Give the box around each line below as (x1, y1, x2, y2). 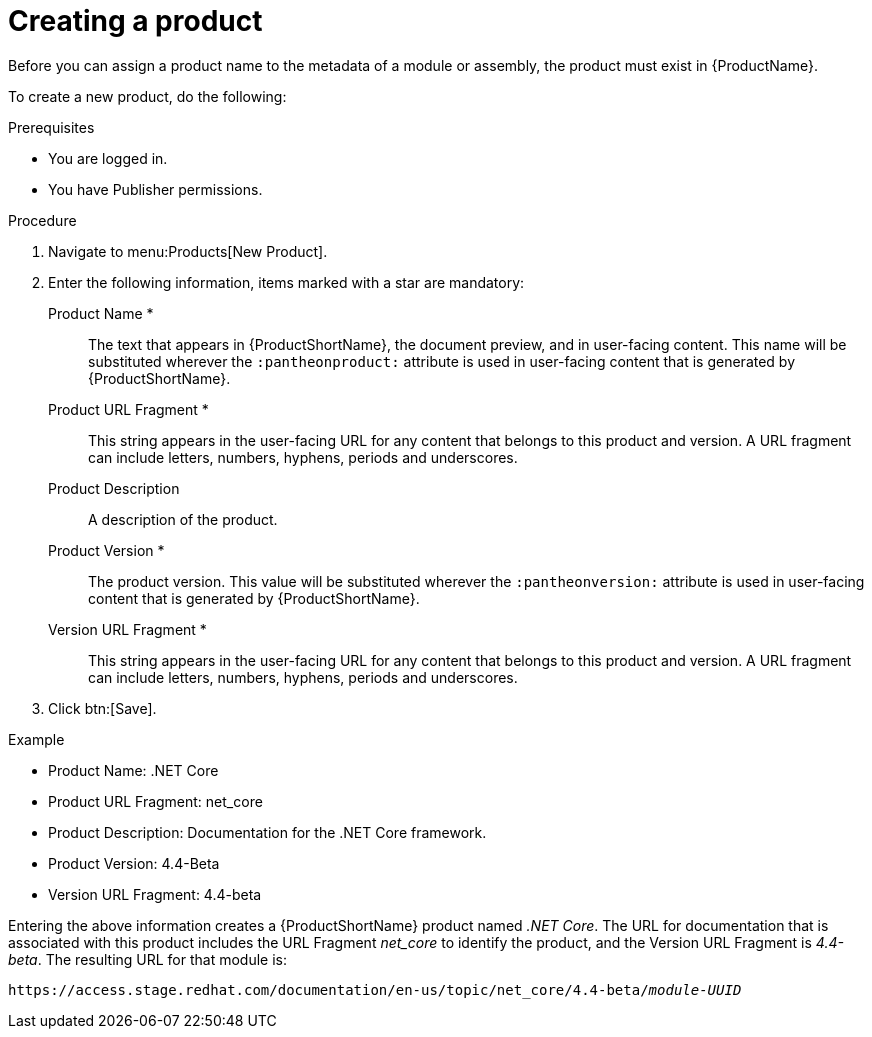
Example (8, 730, 65, 748)
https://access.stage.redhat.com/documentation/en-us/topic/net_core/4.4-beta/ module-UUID (8, 981, 742, 998)
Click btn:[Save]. (48, 699, 157, 717)
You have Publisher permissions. (48, 180, 263, 198)
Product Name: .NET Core (48, 761, 219, 779)
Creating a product (8, 4, 263, 38)
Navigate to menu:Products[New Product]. (48, 242, 328, 260)
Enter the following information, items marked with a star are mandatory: (48, 273, 525, 291)
